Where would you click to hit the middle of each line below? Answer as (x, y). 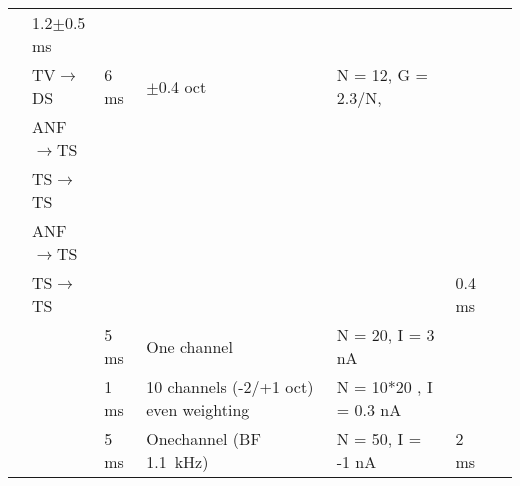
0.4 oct (182, 86)
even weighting (198, 409)
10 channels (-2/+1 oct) (230, 386)
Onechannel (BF (203, 438)
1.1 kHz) (177, 461)
